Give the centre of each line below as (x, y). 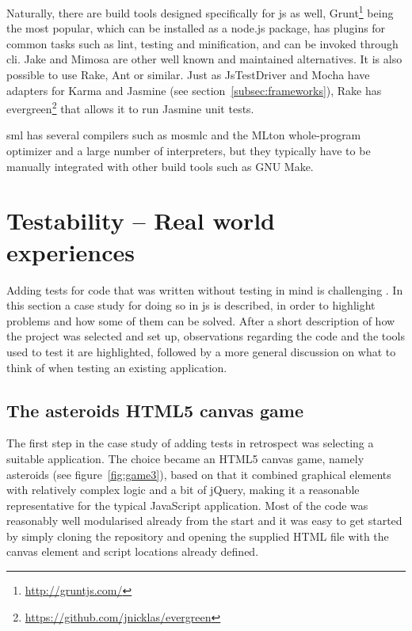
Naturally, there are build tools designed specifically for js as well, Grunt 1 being (200, 11)
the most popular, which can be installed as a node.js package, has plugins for (196, 28)
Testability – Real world (141, 220)
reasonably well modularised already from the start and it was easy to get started (204, 521)
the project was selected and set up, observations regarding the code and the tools (206, 336)
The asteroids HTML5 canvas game (155, 410)
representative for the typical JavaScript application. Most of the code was (187, 505)
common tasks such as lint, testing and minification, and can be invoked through (202, 43)
